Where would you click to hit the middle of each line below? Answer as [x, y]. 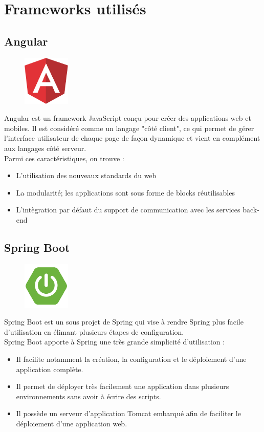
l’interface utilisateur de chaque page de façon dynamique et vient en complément [132, 138]
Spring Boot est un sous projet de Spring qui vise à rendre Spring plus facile [124, 322]
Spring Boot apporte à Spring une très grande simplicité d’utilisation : [115, 342]
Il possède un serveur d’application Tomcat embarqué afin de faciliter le [128, 413]
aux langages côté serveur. [45, 148]
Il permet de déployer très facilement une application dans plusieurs [123, 386]
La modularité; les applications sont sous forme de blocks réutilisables [125, 192]
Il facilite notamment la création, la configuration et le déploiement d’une [131, 359]
